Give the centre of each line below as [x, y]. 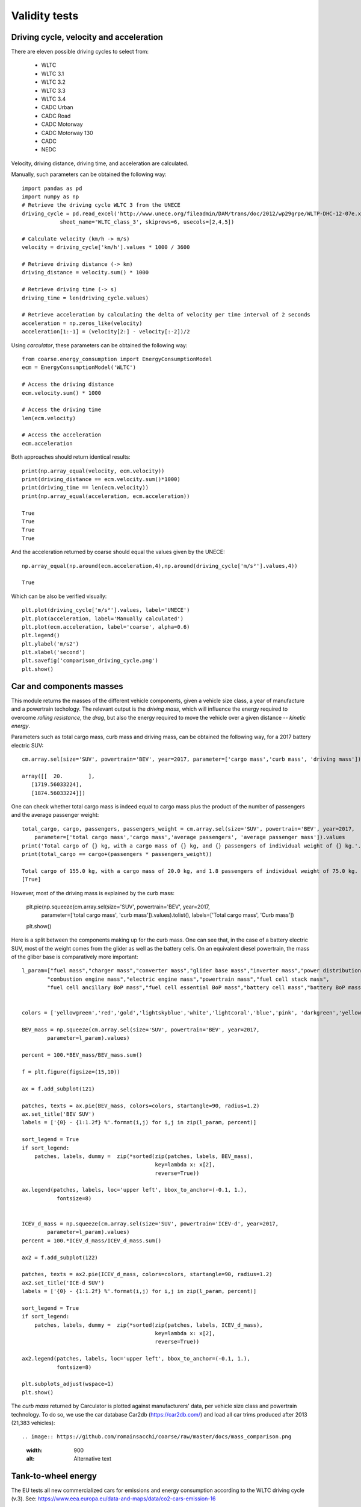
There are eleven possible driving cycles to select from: [80, 52]
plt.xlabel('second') [54, 652]
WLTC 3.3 [53, 90]
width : [35, 1450]
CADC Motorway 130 [67, 133]
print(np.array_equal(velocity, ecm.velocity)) [93, 471]
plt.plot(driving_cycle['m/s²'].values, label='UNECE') [106, 610]
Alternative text [92, 1459]
